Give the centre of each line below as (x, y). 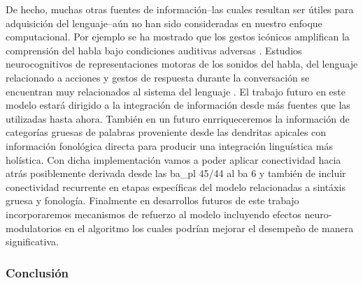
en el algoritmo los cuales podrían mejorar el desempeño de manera (209, 228)
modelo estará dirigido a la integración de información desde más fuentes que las (178, 105)
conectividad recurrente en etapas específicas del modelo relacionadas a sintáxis (176, 186)
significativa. (32, 242)
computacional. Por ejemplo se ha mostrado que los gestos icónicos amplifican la (178, 37)
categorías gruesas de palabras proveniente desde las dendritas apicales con (166, 132)
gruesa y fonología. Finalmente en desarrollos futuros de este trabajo (152, 200)
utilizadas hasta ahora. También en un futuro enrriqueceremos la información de (178, 118)
